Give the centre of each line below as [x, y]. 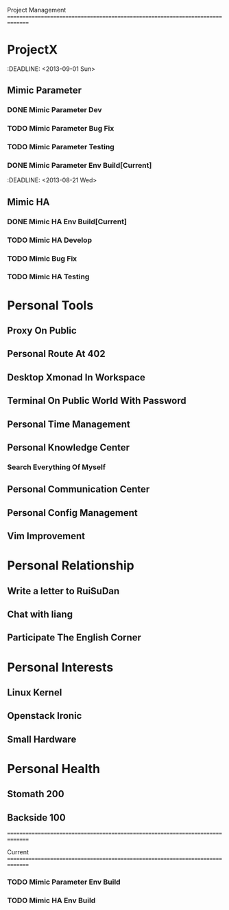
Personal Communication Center [79, 489]
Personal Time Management [69, 424]
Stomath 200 [36, 794]
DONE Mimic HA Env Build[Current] [67, 221]
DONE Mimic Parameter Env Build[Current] [80, 166]
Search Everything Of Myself [57, 467]
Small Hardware [42, 739]
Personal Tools [50, 305]
